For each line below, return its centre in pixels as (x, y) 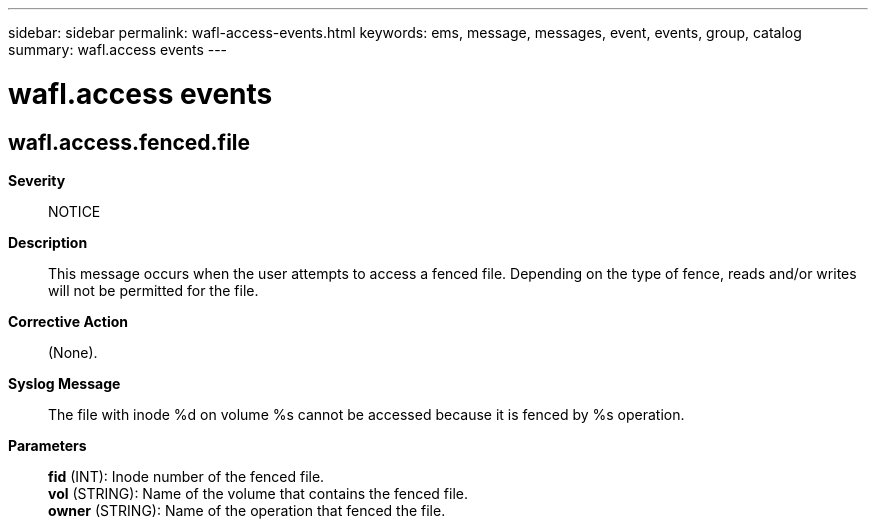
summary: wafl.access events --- (118, 49)
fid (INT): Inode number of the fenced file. (186, 476)
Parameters (47, 445)
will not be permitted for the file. (153, 290)
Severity (37, 180)
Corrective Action (68, 321)
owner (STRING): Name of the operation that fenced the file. (247, 510)
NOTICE (74, 211)
